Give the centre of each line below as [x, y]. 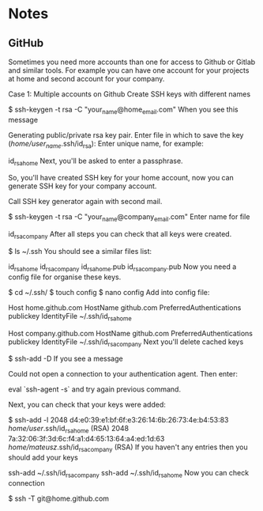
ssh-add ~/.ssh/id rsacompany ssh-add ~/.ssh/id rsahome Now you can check [129, 473]
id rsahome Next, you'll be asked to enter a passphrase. [96, 161]
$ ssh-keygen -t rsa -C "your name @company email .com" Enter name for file [129, 218]
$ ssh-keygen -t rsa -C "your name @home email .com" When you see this [123, 110]
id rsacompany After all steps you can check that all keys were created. [120, 235]
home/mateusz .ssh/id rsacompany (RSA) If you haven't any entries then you [128, 448]
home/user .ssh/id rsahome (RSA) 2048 [68, 430]
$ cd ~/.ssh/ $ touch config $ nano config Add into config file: [109, 292]
